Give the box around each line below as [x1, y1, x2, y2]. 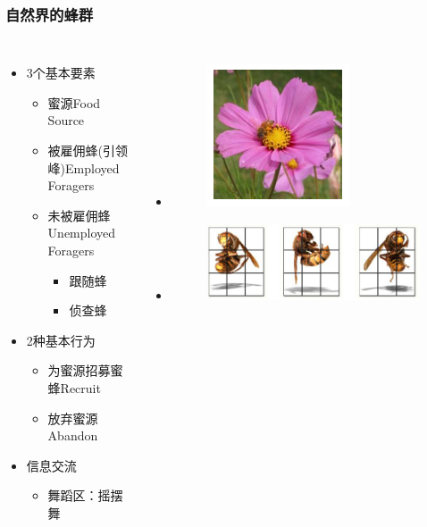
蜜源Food [47, 93, 101, 112]
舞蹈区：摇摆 [47, 486, 123, 505]
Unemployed [47, 223, 116, 242]
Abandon [47, 426, 98, 445]
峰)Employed [47, 158, 120, 177]
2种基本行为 [26, 330, 96, 349]
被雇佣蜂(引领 [47, 141, 129, 159]
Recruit [60, 378, 101, 397]
